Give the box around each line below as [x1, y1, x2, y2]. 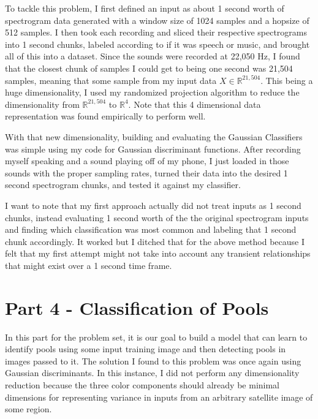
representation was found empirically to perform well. [5, 110, 206, 123]
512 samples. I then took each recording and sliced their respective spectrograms [5, 26, 307, 39]
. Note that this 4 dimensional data [128, 97, 261, 110]
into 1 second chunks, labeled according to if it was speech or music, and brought [5, 37, 310, 50]
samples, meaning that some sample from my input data [5, 74, 217, 86]
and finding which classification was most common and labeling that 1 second [5, 223, 297, 236]
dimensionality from [5, 97, 80, 110]
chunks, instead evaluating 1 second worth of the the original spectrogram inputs [5, 211, 309, 224]
